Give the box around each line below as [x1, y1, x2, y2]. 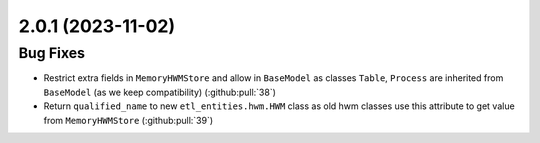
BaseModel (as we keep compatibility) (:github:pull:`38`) [43, 86, 277, 98]
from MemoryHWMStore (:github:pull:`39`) [43, 114, 214, 126]
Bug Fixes [18, 44, 85, 62]
